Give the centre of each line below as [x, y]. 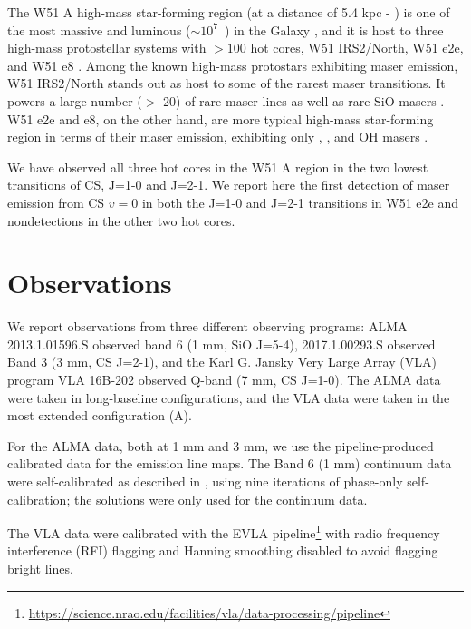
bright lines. [40, 569]
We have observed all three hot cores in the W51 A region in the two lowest [218, 167]
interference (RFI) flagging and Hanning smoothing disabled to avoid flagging [223, 550]
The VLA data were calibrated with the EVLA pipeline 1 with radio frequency [224, 531]
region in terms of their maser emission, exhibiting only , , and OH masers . [218, 137]
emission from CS [56, 202]
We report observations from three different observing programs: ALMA [207, 326]
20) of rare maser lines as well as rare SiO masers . [304, 100]
